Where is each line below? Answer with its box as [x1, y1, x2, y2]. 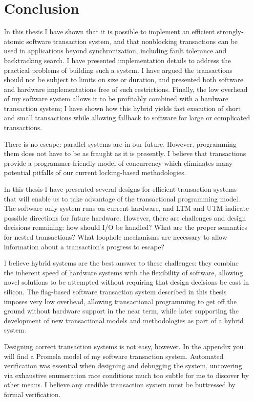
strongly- [217, 26, 244, 37]
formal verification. [4, 389, 61, 399]
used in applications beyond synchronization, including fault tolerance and [4, 45, 227, 56]
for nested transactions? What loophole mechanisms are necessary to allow [4, 232, 227, 242]
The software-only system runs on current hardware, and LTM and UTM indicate [4, 203, 249, 213]
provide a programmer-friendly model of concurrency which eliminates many [4, 157, 233, 168]
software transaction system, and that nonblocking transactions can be [26, 36, 238, 46]
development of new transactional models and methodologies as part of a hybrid [4, 315, 244, 325]
